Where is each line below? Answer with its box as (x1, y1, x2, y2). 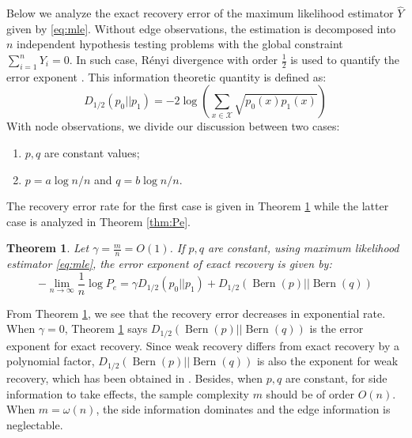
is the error (309, 320, 364, 337)
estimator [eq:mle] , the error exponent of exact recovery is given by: (6, 255, 332, 272)
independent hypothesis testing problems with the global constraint (17, 36, 343, 52)
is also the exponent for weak (256, 353, 399, 369)
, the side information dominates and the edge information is (96, 401, 391, 417)
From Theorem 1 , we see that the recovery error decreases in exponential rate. (6, 304, 386, 321)
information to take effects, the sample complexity (6, 385, 249, 402)
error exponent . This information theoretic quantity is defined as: (6, 68, 327, 85)
